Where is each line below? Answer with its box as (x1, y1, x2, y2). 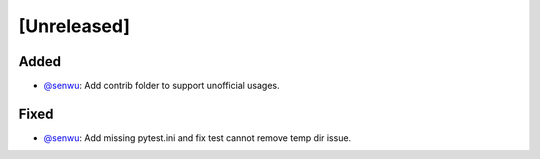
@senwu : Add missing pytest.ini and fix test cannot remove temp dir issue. (43, 131, 352, 144)
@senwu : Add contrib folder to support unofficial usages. (43, 80, 280, 92)
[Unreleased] (18, 15, 130, 37)
